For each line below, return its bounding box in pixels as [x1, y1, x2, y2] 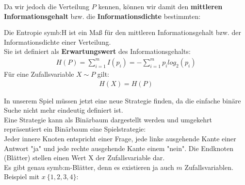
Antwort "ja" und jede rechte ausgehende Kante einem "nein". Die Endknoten [4, 143, 233, 153]
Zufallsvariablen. [184, 162, 233, 172]
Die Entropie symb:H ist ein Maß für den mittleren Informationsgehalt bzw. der [4, 27, 241, 37]
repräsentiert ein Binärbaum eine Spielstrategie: [4, 124, 146, 134]
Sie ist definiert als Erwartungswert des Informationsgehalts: [4, 46, 191, 56]
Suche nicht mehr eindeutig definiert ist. [4, 105, 123, 115]
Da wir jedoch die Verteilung [4, 1, 90, 11]
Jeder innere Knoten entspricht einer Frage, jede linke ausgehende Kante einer [4, 134, 236, 143]
